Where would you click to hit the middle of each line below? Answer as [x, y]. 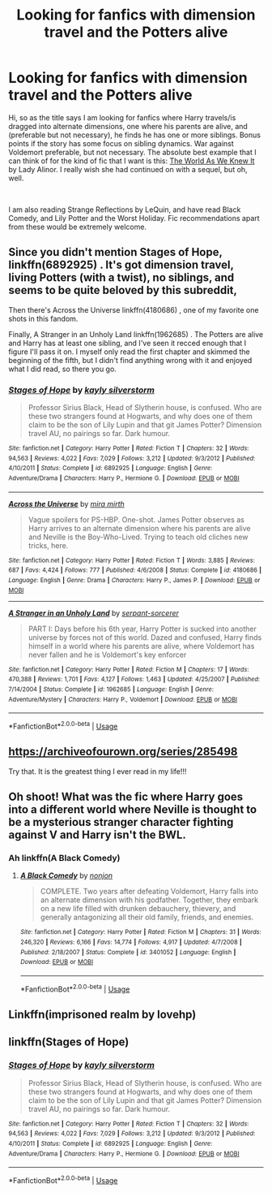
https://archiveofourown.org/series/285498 [123, 752]
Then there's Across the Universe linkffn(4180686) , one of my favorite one [134, 309]
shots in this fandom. [43, 318]
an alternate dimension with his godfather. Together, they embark [149, 900]
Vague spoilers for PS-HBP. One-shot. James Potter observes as [136, 519]
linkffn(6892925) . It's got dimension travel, [121, 265]
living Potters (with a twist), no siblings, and [121, 278]
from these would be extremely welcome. [78, 227]
